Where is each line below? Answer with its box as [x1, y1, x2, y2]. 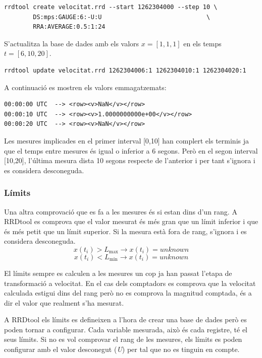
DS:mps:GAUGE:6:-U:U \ [33, 13, 211, 21]
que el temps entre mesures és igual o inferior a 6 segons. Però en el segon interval [4, 145, 258, 156]
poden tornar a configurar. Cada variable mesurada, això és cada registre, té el [4, 324, 247, 334]
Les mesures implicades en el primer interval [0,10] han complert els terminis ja [4, 135, 249, 146]
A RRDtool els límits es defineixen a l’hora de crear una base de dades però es [4, 314, 247, 325]
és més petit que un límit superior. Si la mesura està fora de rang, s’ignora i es [4, 226, 247, 236]
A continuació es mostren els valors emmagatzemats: [4, 82, 167, 92]
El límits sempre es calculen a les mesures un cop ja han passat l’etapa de [4, 267, 232, 278]
